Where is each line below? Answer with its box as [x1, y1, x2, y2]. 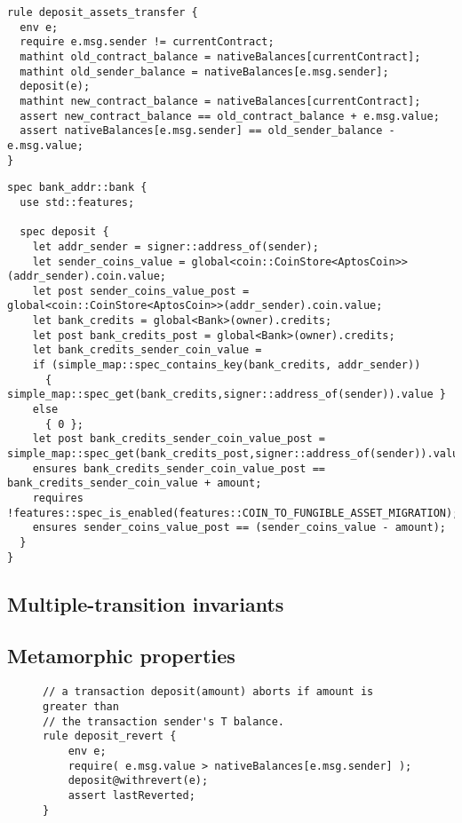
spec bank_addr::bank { [7, 181, 147, 194]
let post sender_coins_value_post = [32, 284, 250, 297]
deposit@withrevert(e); [68, 774, 209, 787]
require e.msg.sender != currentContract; [20, 36, 275, 49]
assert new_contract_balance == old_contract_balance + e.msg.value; [20, 109, 440, 123]
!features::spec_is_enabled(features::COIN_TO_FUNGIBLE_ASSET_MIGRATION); [7, 506, 459, 519]
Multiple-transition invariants [7, 590, 284, 617]
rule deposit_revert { [43, 730, 177, 743]
